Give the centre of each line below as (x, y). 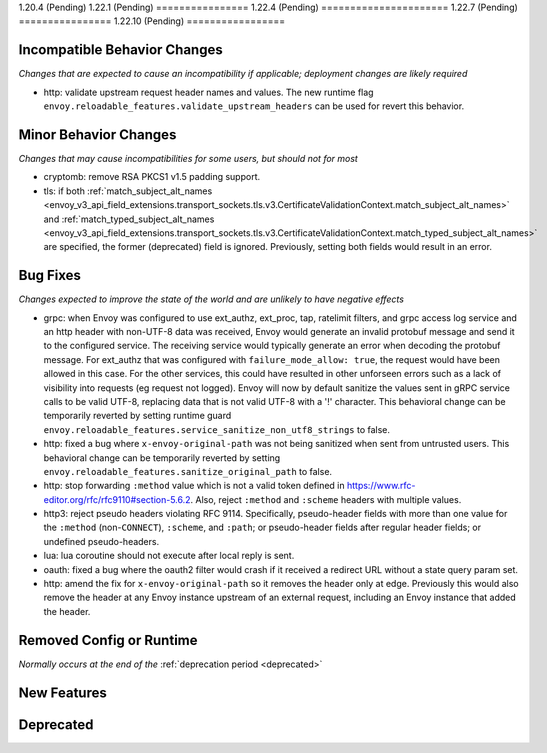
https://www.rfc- (381, 486)
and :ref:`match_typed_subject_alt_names (129, 219)
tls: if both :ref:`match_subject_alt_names (128, 191)
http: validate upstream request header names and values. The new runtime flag (208, 92)
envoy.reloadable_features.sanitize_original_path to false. (188, 471)
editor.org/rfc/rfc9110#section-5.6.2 (117, 499)
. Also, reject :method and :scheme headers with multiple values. (326, 499)
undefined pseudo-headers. (101, 541)
